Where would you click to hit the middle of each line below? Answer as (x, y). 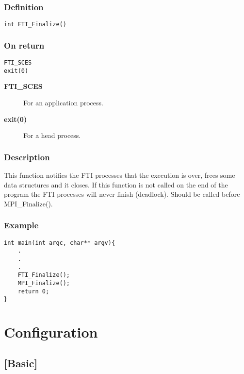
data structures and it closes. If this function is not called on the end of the (116, 184)
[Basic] (21, 363)
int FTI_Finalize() (35, 25)
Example (21, 225)
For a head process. (52, 135)
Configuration (51, 332)
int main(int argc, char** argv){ (60, 243)
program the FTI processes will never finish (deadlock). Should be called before (122, 194)
